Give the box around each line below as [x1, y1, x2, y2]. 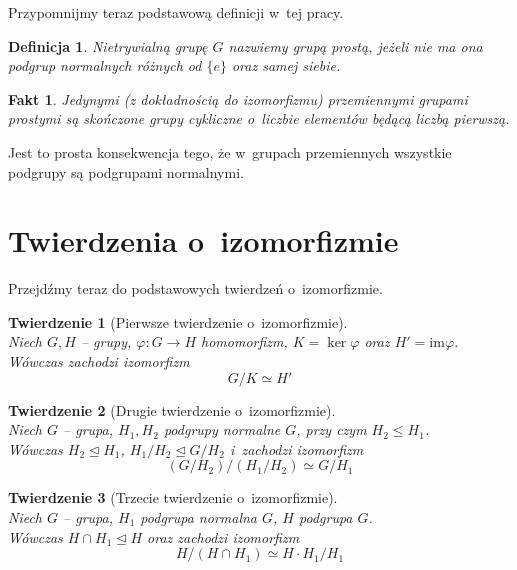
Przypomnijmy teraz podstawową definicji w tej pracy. [8, 2, 344, 22]
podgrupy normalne [163, 419, 281, 440]
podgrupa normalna [140, 507, 258, 528]
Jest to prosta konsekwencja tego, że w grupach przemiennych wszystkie [8, 141, 452, 162]
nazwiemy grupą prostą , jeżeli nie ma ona [228, 35, 483, 56]
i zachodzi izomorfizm [229, 438, 364, 459]
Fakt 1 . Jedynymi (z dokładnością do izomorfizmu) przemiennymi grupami [8, 88, 468, 109]
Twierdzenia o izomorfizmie [8, 220, 399, 261]
